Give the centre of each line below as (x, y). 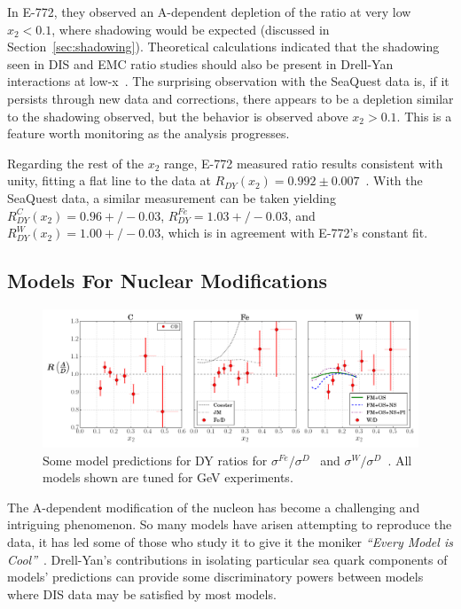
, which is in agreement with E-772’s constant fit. (294, 233)
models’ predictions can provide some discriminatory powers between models (215, 577)
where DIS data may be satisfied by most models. (142, 593)
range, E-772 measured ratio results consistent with (303, 163)
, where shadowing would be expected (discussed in (191, 29)
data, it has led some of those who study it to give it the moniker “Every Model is (230, 541)
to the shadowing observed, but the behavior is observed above (178, 116)
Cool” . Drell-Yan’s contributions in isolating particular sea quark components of (227, 559)
